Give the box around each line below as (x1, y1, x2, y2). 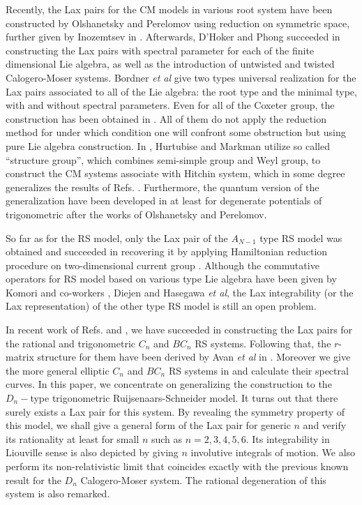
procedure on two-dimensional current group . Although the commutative (6, 257, 319, 272)
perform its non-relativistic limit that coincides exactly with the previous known (6, 459, 349, 473)
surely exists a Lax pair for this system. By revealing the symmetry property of (6, 404, 345, 419)
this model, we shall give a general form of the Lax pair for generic (6, 418, 291, 432)
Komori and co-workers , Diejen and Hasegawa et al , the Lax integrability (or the (6, 285, 354, 299)
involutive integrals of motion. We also (190, 445, 356, 460)
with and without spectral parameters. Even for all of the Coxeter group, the (6, 98, 335, 112)
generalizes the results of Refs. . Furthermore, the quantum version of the (6, 179, 319, 194)
